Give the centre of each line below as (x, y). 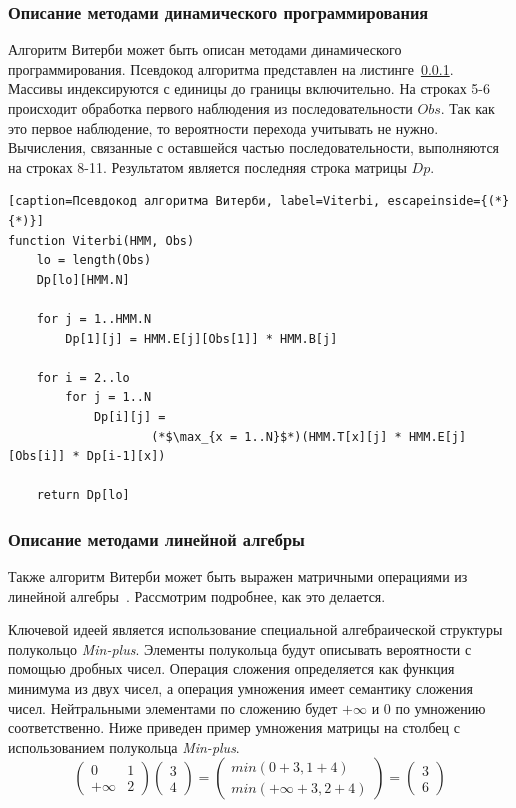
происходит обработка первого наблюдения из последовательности (210, 108)
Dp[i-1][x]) (126, 456)
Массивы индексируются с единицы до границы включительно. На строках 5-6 (249, 88)
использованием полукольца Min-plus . (124, 746)
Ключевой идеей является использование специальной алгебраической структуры (255, 629)
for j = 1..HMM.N (94, 318)
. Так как (467, 108)
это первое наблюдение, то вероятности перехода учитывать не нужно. (223, 127)
